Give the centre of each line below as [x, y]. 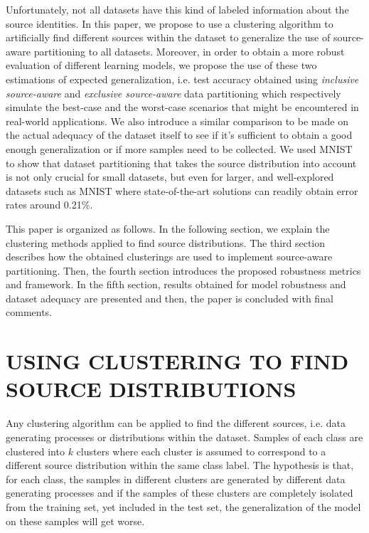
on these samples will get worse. [75, 521]
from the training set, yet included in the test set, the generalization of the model [183, 506]
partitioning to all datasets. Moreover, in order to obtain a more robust [189, 51]
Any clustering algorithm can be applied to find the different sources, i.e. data [176, 423]
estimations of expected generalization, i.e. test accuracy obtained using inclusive [182, 79]
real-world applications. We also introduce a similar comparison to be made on [177, 121]
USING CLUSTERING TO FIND [177, 361]
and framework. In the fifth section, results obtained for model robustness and [176, 284]
